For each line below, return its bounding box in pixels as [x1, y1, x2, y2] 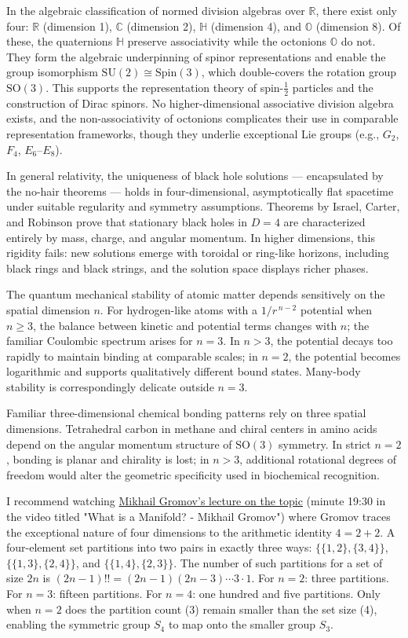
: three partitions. [304, 570, 389, 586]
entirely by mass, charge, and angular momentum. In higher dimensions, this [6, 229, 375, 245]
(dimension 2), [126, 17, 196, 34]
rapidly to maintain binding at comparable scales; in [6, 347, 258, 364]
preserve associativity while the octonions [127, 33, 327, 49]
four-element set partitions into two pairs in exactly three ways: [6, 539, 312, 555]
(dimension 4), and [210, 17, 302, 34]
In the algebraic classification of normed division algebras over [6, 2, 305, 18]
